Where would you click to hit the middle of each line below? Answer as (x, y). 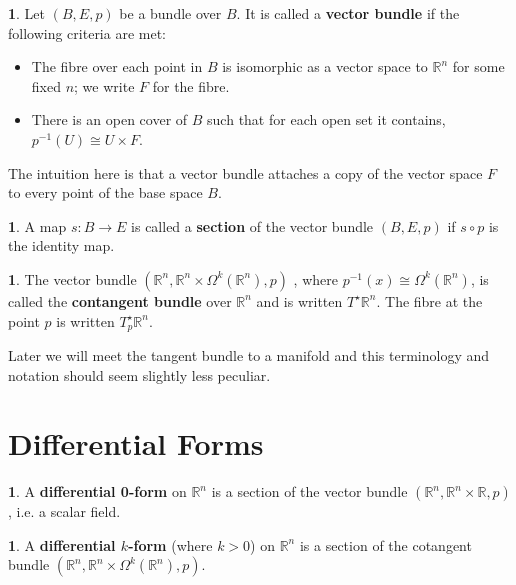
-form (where (170, 544)
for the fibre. (191, 85)
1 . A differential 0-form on (97, 491)
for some (478, 66)
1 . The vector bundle (72, 278)
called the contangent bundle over (120, 300)
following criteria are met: (87, 32)
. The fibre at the (429, 300)
